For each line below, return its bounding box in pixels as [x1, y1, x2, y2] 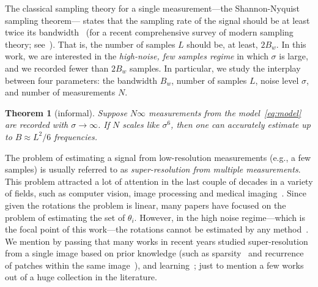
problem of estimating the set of [5, 211, 125, 223]
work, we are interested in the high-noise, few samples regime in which [5, 50, 268, 62]
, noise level [255, 73, 299, 86]
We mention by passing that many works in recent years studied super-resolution [5, 234, 308, 247]
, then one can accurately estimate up [171, 118, 311, 131]
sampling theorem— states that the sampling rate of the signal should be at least [5, 13, 310, 26]
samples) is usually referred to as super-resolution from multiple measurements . [5, 163, 301, 176]
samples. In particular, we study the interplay [130, 61, 301, 74]
